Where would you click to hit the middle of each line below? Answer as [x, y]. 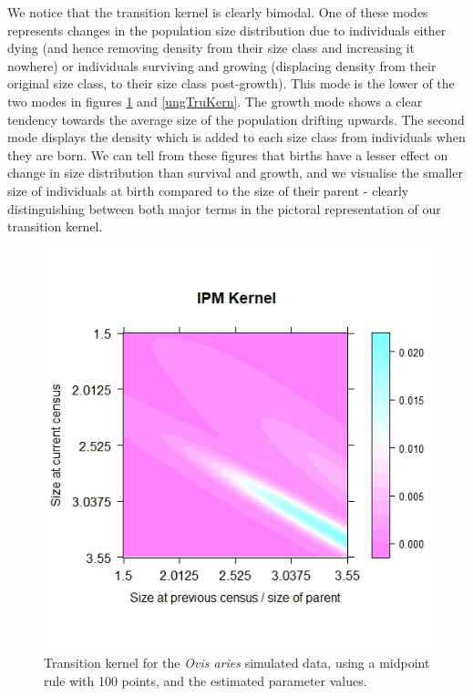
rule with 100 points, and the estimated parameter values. [206, 681]
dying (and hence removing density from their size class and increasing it [211, 48]
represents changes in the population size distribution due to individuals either [227, 30]
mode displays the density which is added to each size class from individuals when [236, 137]
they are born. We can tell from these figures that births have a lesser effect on [228, 154]
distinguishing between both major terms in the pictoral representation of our [224, 208]
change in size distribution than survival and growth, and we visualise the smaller [235, 173]
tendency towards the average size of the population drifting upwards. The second [236, 119]
